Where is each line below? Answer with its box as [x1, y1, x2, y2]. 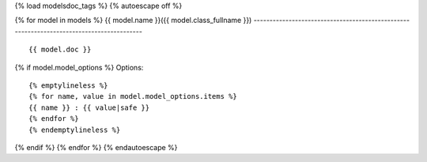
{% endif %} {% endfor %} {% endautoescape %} [14, 142, 178, 152]
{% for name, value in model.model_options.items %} [28, 92, 237, 101]
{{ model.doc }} [28, 45, 92, 55]
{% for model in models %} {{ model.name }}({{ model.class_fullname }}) [14, 16, 252, 25]
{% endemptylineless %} [28, 125, 121, 134]
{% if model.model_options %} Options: [14, 62, 144, 72]
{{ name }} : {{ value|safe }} [28, 103, 150, 112]
